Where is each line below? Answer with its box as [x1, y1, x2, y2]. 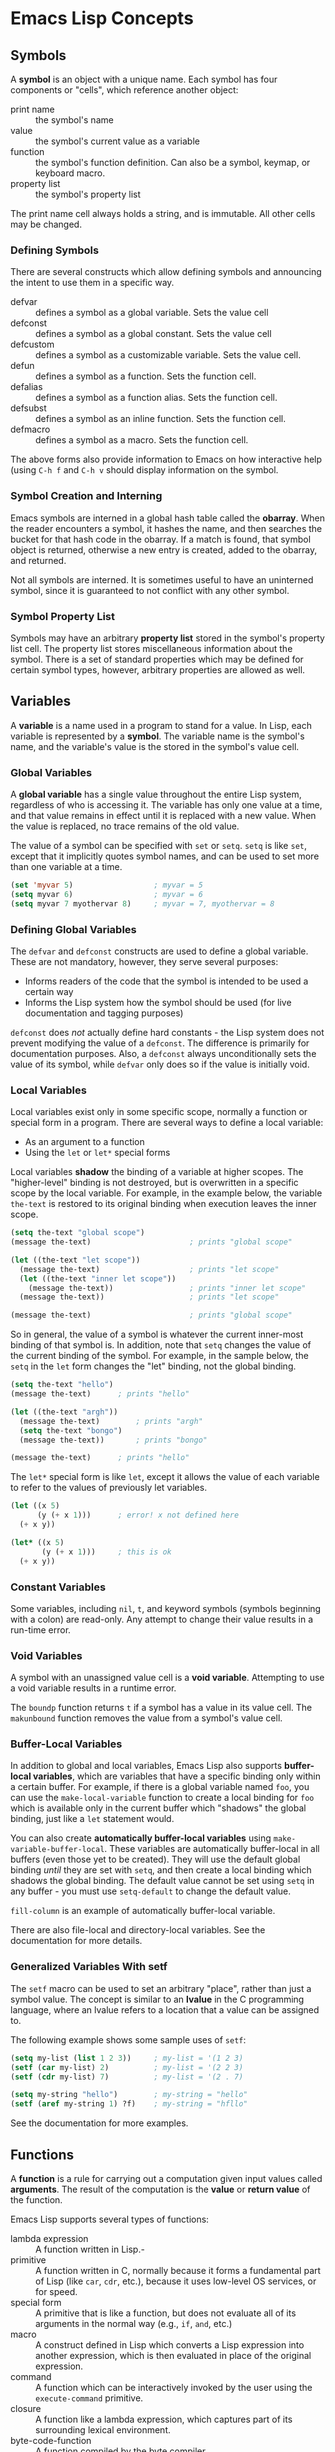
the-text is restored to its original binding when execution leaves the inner [10, 1198, 317, 1210]
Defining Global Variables [10, 922, 137, 936]
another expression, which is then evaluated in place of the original [35, 2349, 312, 2361]
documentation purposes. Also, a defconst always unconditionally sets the [10, 1047, 317, 1059]
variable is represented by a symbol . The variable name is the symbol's [10, 730, 305, 742]
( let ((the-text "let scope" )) [10, 1255, 141, 1265]
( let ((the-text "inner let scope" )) [19, 1273, 177, 1284]
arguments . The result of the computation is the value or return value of [10, 2183, 311, 2195]
